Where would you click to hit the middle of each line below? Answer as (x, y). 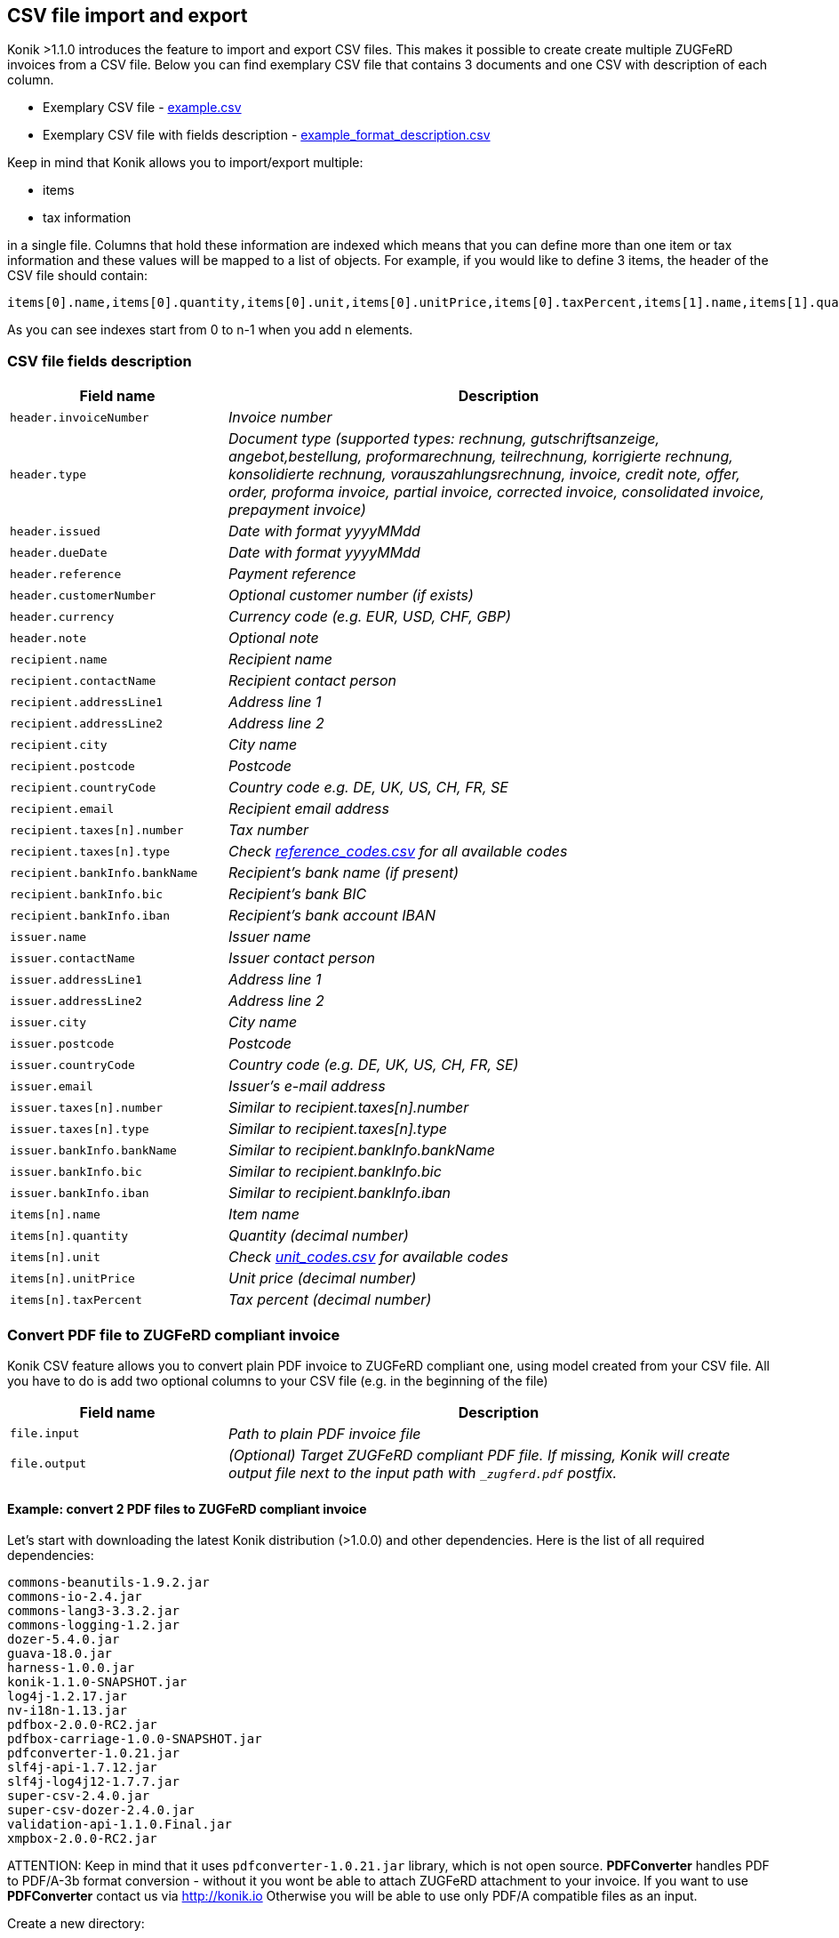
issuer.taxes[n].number (87, 1107)
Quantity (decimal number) (318, 1236)
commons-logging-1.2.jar (93, 1625)
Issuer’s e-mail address (307, 1086)
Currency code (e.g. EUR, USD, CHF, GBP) (369, 617)
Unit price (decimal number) (322, 1279)
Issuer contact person (301, 958)
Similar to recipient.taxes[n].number (348, 1108)
